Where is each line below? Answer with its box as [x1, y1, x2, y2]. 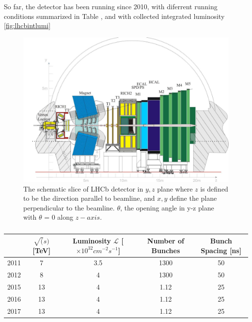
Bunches [151, 245, 180, 255]
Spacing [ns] [201, 245, 242, 255]
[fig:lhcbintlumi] [4, 20, 51, 31]
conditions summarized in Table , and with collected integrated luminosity [4, 11, 225, 21]
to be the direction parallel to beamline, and [23, 193, 155, 203]
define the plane [170, 193, 217, 203]
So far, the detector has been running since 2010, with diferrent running [4, 1, 218, 11]
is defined [200, 183, 228, 193]
